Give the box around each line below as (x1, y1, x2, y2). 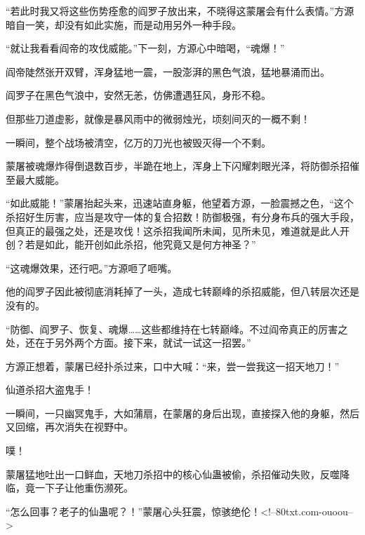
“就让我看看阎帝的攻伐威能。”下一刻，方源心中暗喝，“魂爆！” (6, 41, 285, 55)
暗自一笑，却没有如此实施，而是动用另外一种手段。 (6, 17, 241, 32)
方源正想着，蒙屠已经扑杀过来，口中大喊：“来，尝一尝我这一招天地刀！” (6, 358, 340, 373)
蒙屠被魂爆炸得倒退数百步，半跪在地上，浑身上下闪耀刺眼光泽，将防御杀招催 (6, 158, 359, 173)
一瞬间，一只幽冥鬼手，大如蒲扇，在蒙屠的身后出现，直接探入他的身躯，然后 (6, 405, 359, 420)
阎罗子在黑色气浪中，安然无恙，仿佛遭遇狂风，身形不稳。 (6, 88, 271, 102)
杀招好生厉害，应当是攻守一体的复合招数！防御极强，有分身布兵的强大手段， (6, 209, 359, 224)
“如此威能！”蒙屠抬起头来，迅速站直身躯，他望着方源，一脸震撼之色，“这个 (6, 196, 354, 210)
